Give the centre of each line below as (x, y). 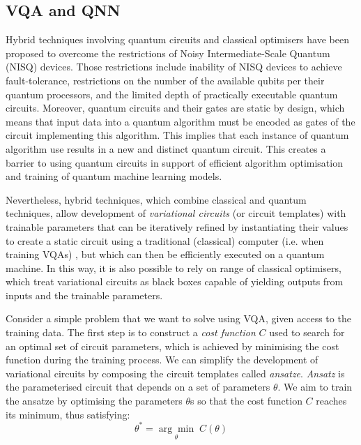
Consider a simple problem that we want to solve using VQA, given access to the (178, 318)
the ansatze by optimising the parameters (94, 401)
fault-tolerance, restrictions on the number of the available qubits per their (165, 80)
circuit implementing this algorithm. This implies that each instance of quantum (177, 135)
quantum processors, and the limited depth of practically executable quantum (172, 94)
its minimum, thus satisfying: (68, 414)
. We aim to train (315, 387)
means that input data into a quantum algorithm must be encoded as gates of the (180, 121)
